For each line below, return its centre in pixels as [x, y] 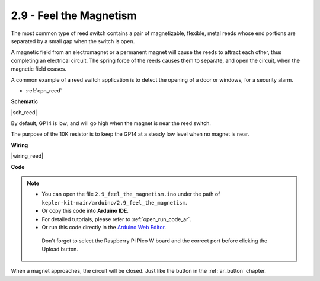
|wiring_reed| [27, 156]
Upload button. [60, 249]
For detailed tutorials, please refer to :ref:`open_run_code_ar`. [117, 219]
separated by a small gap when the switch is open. [73, 41]
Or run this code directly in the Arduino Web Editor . [104, 227]
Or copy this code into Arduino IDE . [85, 211]
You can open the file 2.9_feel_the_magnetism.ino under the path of [131, 194]
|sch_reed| [24, 112]
